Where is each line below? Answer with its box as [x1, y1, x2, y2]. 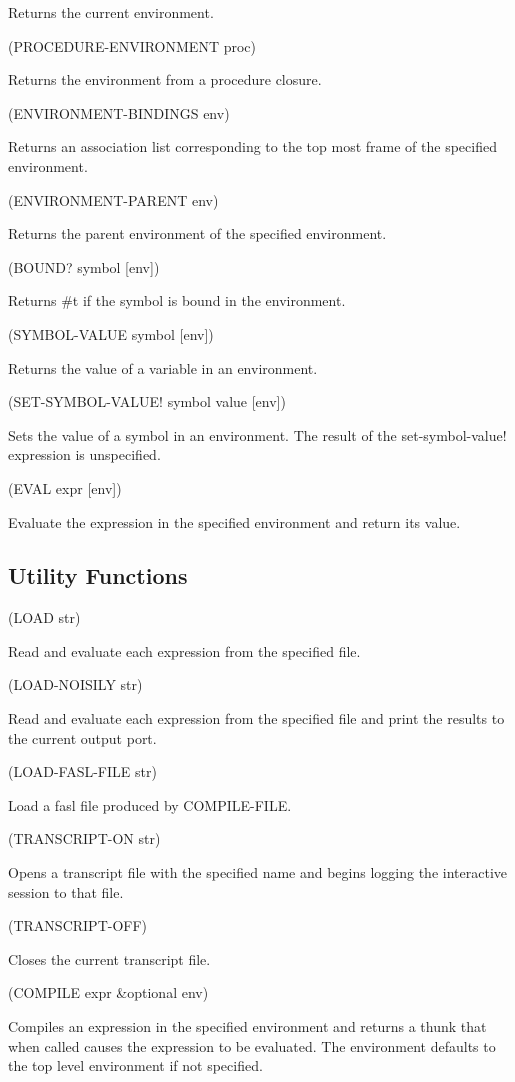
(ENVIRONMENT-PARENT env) [8, 189, 219, 210]
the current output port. [8, 727, 157, 748]
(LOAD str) [8, 607, 81, 628]
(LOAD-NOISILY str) [8, 674, 143, 695]
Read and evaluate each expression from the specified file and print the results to [8, 708, 505, 729]
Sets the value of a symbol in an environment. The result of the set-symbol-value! [8, 424, 507, 445]
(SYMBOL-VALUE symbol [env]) [8, 323, 214, 344]
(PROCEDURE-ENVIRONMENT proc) [8, 35, 256, 56]
